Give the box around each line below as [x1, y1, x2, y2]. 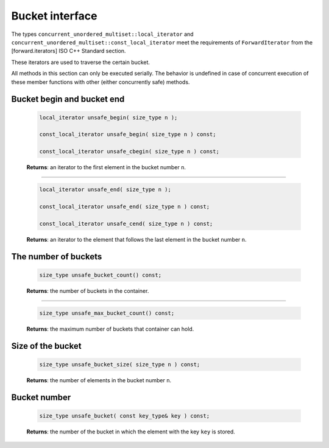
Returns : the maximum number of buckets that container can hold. [26, 325, 194, 332]
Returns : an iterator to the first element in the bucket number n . [26, 164, 186, 171]
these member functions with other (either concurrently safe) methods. [11, 78, 190, 85]
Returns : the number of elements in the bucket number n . [26, 376, 172, 383]
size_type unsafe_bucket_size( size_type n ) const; [39, 361, 200, 368]
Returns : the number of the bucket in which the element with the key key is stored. [26, 428, 236, 435]
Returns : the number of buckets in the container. [26, 287, 149, 295]
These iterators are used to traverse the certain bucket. [11, 58, 150, 66]
